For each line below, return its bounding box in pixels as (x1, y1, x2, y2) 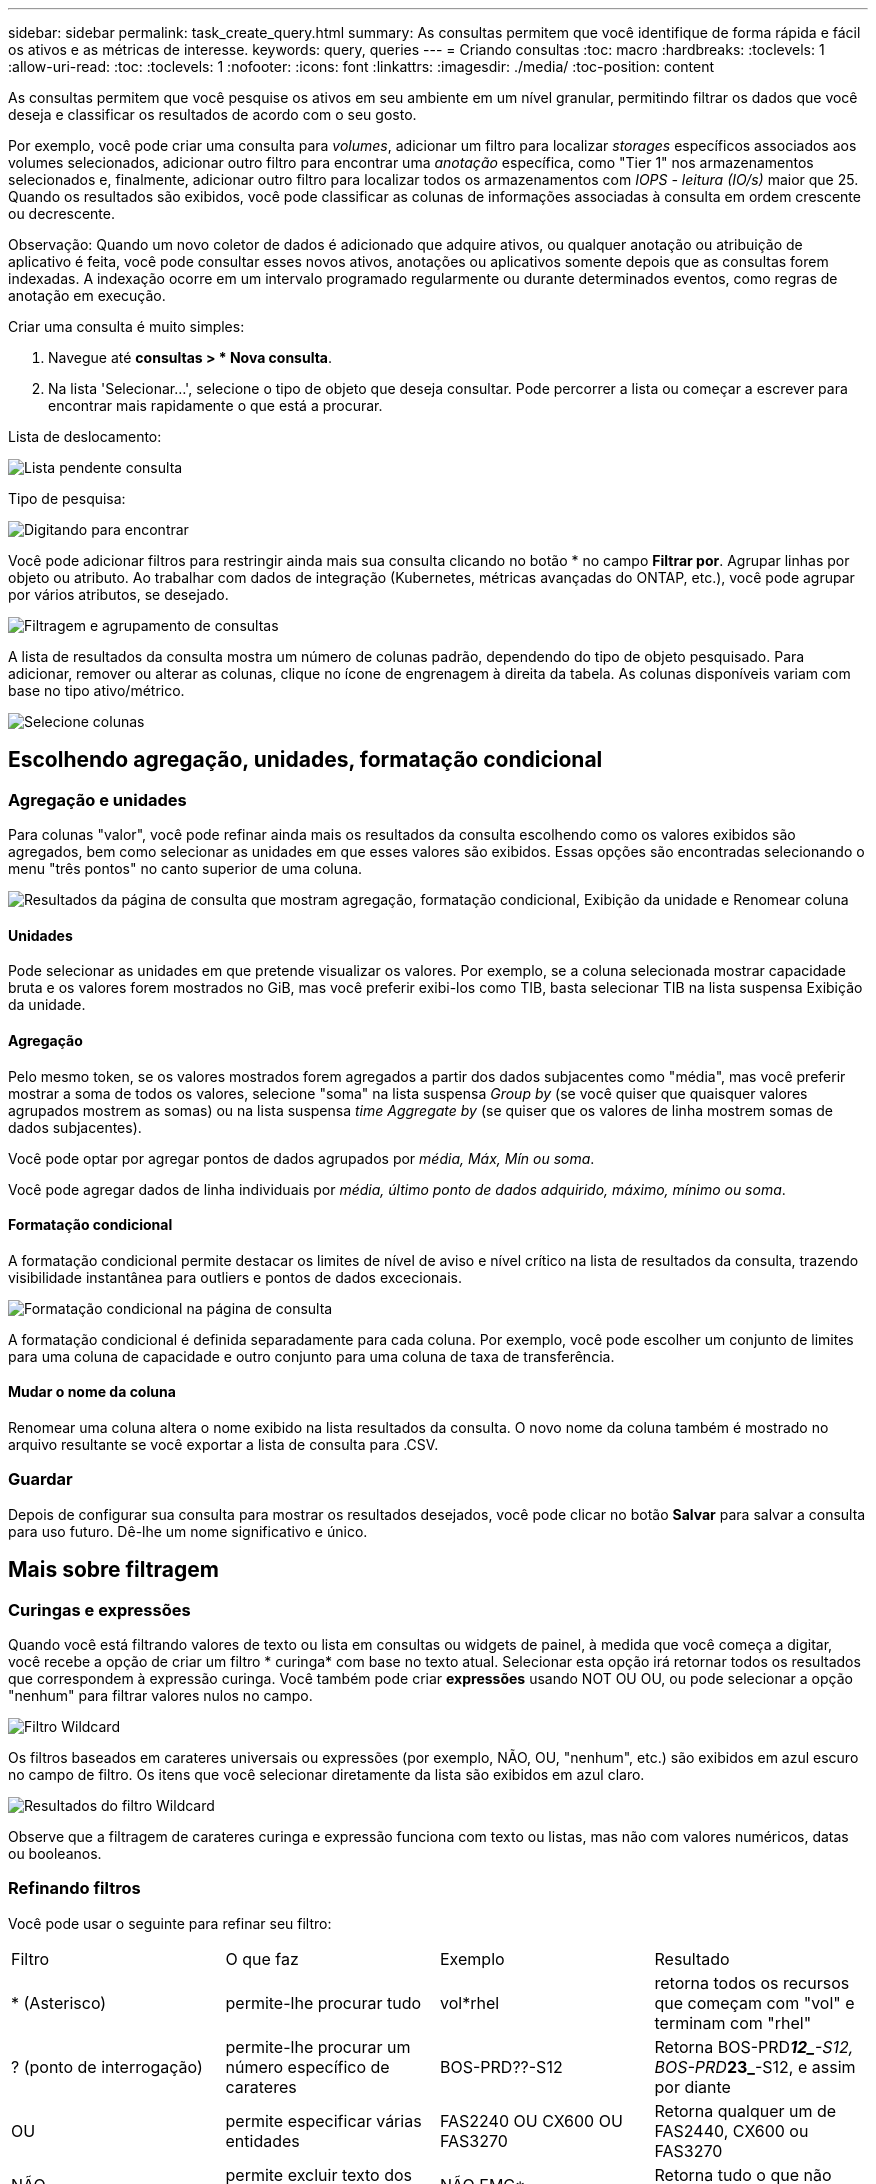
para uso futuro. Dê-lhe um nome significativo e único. (8, 1522, 368, 1540)
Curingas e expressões (8, 1599, 191, 1620)
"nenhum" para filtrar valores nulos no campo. (8, 1687, 313, 1705)
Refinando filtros (8, 1878, 141, 1899)
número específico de (225, 2056, 390, 2077)
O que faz (225, 1948, 299, 1969)
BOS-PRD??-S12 (440, 2056, 563, 2077)
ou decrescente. (8, 205, 116, 222)
